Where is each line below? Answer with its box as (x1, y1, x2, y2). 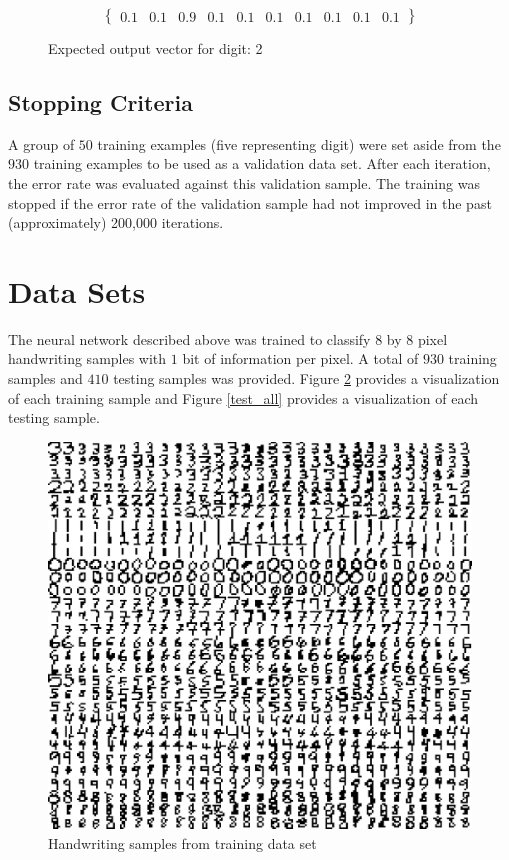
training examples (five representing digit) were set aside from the (97, 133, 501, 154)
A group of (8, 133, 75, 154)
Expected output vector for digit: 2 (48, 38, 263, 58)
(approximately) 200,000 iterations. (8, 212, 224, 233)
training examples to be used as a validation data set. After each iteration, (33, 153, 491, 174)
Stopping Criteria (8, 86, 193, 117)
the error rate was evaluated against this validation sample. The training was (8, 172, 480, 193)
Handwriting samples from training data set (48, 832, 317, 853)
